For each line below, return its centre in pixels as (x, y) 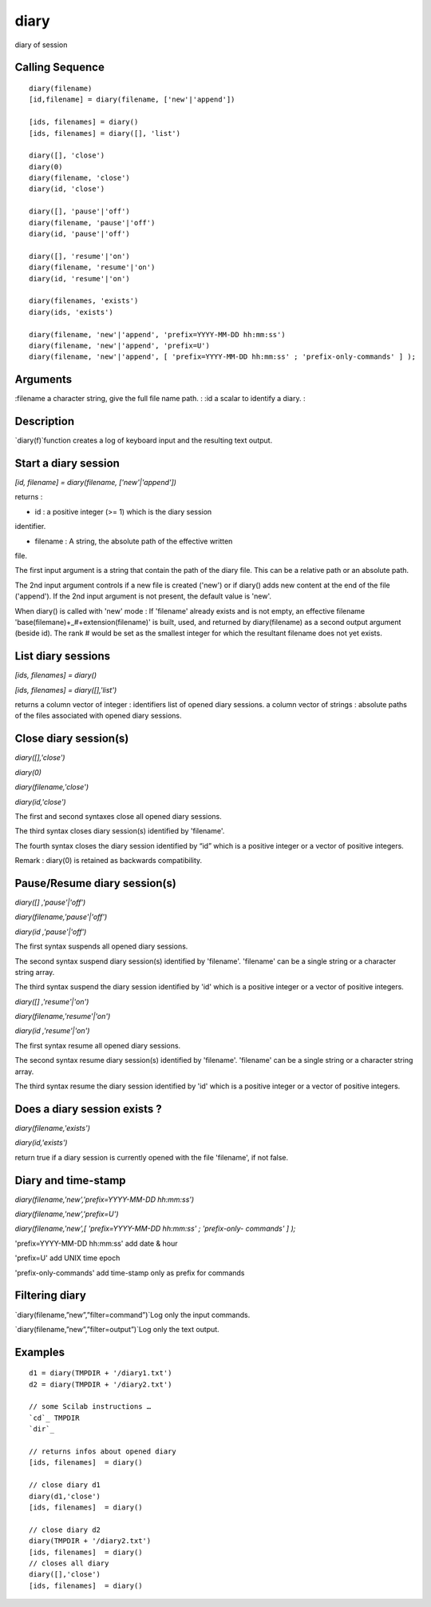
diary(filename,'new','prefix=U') (67, 1214)
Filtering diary (51, 1296)
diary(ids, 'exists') (71, 312)
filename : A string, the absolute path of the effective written (134, 541)
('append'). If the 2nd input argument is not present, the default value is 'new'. (143, 596)
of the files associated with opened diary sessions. (98, 716)
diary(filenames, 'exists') (84, 301)
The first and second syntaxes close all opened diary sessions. (119, 816)
